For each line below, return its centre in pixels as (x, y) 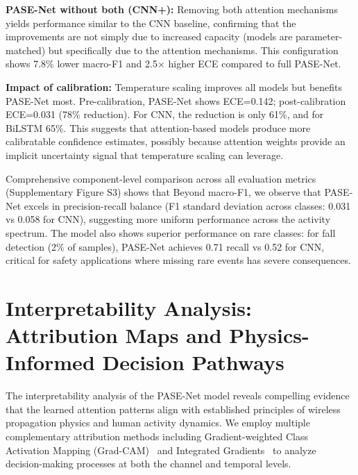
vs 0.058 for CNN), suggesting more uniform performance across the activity (168, 219)
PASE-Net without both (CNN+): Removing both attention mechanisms (172, 9)
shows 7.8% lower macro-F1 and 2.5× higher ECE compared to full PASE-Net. (173, 64)
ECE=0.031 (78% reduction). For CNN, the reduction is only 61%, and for (165, 114)
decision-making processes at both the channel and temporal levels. (148, 464)
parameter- (319, 36)
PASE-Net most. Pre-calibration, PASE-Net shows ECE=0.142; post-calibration (176, 100)
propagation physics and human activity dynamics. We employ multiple (158, 423)
